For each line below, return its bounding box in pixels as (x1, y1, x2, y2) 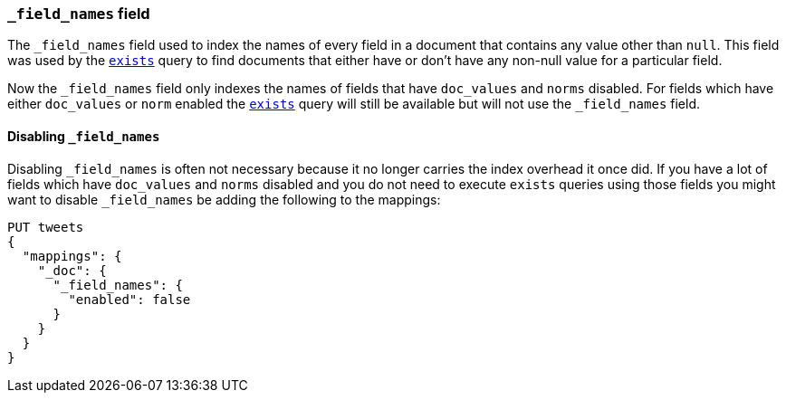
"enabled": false (68, 291, 191, 307)
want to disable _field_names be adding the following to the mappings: (7, 191, 441, 207)
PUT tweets (7, 219, 84, 234)
